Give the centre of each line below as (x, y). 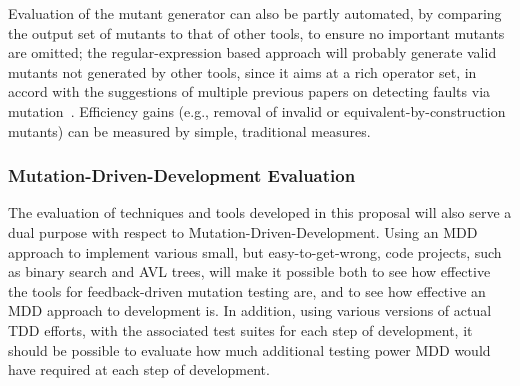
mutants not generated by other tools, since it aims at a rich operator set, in (242, 71)
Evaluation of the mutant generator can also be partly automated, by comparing (255, 13)
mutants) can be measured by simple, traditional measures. (189, 130)
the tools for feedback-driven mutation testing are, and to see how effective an (247, 290)
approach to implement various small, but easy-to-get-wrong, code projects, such (255, 251)
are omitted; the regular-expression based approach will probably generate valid (252, 52)
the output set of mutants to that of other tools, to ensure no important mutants (256, 32)
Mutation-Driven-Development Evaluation (182, 175)
